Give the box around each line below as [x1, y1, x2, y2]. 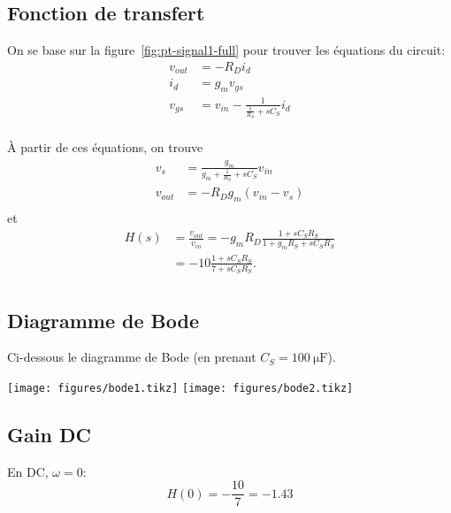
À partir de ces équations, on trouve [7, 137, 203, 156]
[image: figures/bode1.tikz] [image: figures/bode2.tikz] [7, 381, 354, 394]
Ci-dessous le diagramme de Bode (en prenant [7, 348, 256, 366]
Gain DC [7, 420, 91, 448]
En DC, [7, 462, 49, 480]
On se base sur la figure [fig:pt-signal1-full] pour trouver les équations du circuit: [7, 41, 446, 59]
